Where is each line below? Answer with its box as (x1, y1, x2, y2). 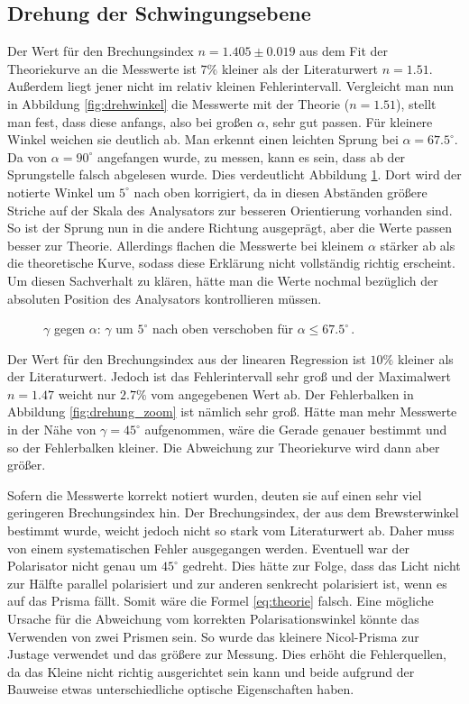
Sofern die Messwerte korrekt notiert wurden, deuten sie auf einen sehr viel (7, 485, 422, 504)
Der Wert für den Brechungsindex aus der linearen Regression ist (7, 349, 366, 368)
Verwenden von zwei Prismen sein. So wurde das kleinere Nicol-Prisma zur (7, 626, 419, 645)
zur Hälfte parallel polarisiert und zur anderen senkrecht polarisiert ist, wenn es (7, 573, 447, 592)
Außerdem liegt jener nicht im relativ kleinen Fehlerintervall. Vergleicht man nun (7, 77, 455, 96)
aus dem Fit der (299, 41, 388, 60)
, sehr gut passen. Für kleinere (264, 112, 433, 131)
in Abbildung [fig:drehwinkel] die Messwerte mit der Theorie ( (7, 94, 350, 113)
